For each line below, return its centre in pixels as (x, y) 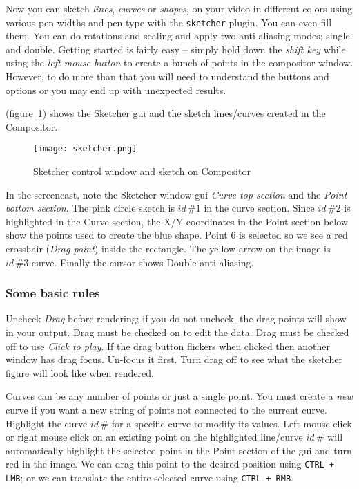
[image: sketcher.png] (85, 149)
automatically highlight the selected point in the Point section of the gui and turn (179, 450)
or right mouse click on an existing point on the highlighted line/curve (154, 437)
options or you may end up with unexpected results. (116, 90)
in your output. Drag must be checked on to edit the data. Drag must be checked (177, 332)
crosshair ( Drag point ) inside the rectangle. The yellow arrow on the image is (168, 249)
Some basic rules (53, 293)
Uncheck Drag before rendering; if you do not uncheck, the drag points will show (176, 319)
